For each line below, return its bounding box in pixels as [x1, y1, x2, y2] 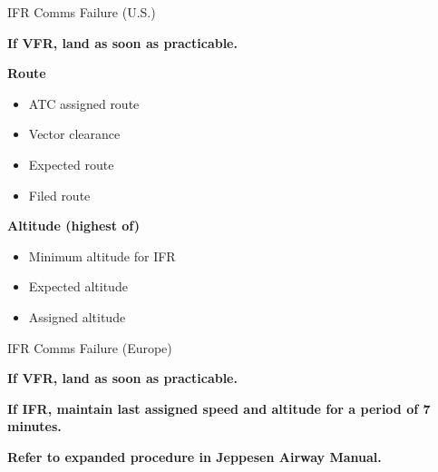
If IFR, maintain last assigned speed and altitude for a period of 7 [7, 398, 431, 418]
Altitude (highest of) [7, 216, 140, 235]
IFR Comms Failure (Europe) [7, 338, 172, 357]
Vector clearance [28, 124, 121, 143]
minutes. [7, 417, 62, 436]
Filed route [28, 185, 91, 204]
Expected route [28, 154, 114, 173]
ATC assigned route [28, 93, 140, 113]
